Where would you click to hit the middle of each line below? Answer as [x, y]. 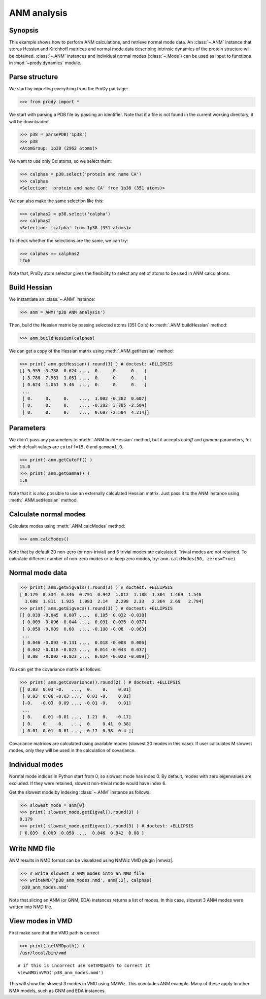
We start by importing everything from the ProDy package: [68, 89]
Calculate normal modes [47, 514]
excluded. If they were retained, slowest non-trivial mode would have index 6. [88, 783]
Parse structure [34, 77]
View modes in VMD [41, 921]
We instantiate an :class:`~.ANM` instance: [52, 299]
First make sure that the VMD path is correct [54, 933]
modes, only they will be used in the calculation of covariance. [72, 750]
